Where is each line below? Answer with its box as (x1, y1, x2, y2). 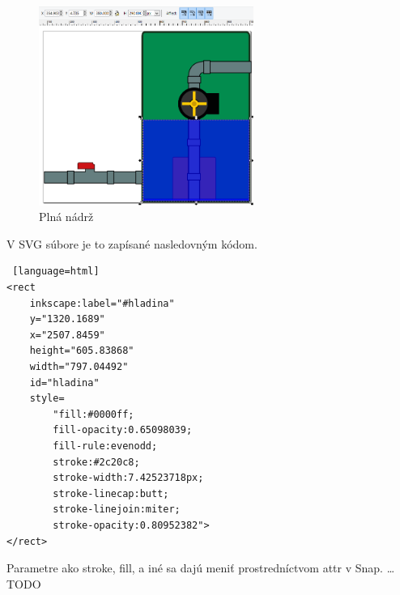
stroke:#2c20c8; (53, 456, 140, 468)
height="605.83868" (29, 345, 134, 357)
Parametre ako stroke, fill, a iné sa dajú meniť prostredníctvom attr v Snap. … (6, 559, 395, 576)
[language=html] (12, 266, 100, 278)
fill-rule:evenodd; (53, 440, 158, 452)
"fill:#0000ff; (53, 408, 134, 420)
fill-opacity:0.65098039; (53, 424, 193, 436)
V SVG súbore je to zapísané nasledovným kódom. (6, 235, 257, 252)
